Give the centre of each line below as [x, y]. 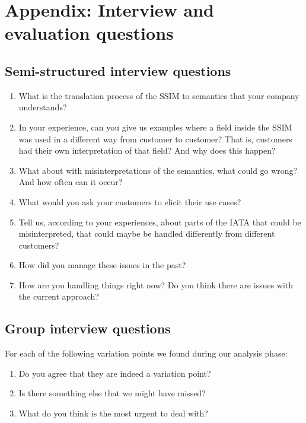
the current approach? [59, 296]
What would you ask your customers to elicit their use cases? [130, 201]
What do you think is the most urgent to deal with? [113, 413]
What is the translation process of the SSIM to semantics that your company [159, 95]
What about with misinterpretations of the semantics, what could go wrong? [158, 170]
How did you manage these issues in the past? [102, 265]
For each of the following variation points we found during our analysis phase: [146, 353]
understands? [43, 107]
